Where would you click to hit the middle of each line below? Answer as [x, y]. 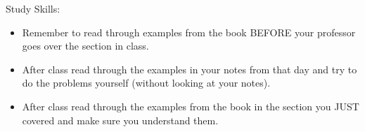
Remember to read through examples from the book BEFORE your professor [189, 32]
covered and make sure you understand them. [120, 120]
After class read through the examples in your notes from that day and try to [190, 69]
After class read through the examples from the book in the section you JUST [191, 106]
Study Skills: [33, 8]
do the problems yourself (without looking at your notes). [146, 83]
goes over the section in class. [85, 46]
